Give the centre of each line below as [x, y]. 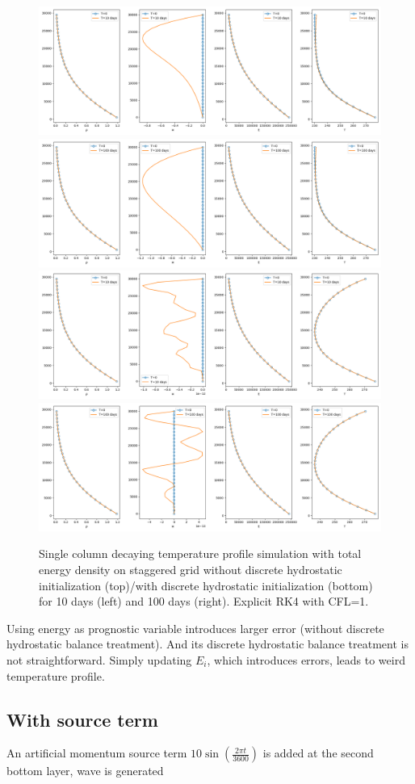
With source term [82, 719]
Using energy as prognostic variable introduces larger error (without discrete [195, 628]
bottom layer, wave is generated [85, 771]
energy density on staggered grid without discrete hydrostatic [191, 569]
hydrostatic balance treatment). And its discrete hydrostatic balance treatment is [207, 644]
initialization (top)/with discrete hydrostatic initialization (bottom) [206, 585]
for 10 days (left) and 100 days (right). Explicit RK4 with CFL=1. [204, 601]
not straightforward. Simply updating [99, 659]
